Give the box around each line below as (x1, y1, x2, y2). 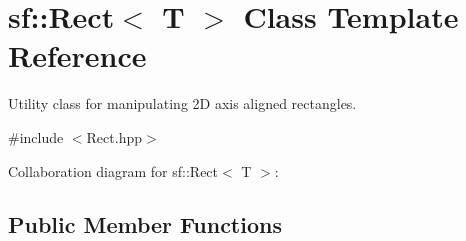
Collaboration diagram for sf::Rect (8, 160, 219, 181)
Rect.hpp (86, 126, 142, 147)
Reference (8, 35, 147, 76)
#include (8, 126, 64, 147)
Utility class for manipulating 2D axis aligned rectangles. (8, 93, 357, 114)
